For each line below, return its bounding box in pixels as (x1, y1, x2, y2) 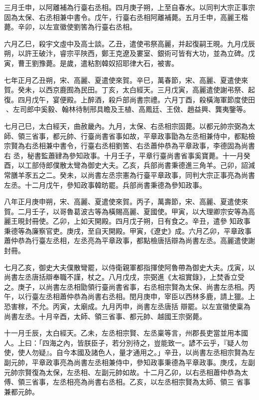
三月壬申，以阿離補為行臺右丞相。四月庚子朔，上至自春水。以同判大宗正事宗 (4, 2, 255, 12)
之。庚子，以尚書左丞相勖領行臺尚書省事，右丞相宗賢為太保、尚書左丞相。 (4, 281, 248, 292)
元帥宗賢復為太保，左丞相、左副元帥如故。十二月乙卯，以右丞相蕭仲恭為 (4, 367, 241, 377)
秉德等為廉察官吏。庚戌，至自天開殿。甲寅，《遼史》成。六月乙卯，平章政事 (4, 225, 252, 236)
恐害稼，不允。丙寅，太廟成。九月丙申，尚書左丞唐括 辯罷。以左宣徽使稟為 (4, 301, 251, 312)
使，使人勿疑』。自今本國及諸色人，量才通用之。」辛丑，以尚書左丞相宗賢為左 (4, 347, 255, 358)
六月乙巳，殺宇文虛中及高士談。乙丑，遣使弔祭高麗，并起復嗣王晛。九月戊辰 (4, 38, 255, 48)
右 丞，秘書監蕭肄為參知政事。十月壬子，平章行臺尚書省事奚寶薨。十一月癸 (4, 150, 251, 160)
